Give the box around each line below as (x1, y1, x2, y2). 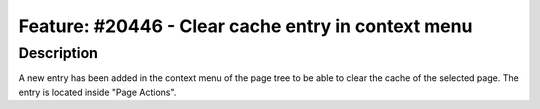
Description (18, 44, 99, 62)
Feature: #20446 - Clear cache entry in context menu (18, 15, 473, 37)
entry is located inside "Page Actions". (18, 86, 177, 98)
